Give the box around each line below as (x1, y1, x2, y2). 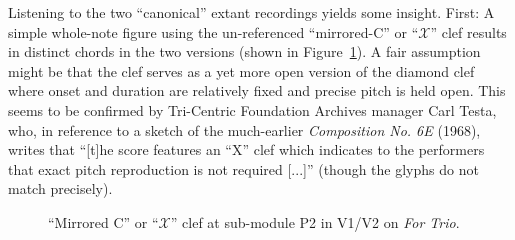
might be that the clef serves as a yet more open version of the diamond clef (8, 60, 475, 81)
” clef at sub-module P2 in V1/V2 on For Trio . (170, 211, 460, 232)
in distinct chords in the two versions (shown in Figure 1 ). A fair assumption (8, 41, 481, 62)
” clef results (430, 21, 507, 42)
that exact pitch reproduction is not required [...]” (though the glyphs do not (8, 158, 479, 179)
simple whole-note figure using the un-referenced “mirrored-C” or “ (8, 21, 419, 42)
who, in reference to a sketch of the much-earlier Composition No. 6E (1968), (8, 119, 481, 140)
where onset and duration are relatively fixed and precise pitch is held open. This (8, 80, 506, 101)
